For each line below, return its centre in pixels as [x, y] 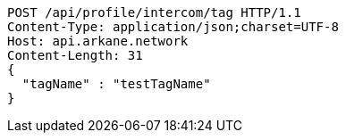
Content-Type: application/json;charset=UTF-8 [173, 27]
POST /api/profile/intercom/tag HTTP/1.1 [154, 12]
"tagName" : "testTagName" [116, 84]
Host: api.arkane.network [98, 41]
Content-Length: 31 [75, 55]
